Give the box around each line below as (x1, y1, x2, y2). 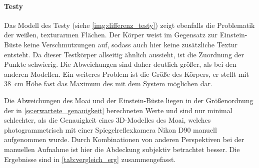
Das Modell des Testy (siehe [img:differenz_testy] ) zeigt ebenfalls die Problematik (4, 19, 255, 30)
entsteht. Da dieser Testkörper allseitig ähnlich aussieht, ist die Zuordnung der (4, 49, 244, 59)
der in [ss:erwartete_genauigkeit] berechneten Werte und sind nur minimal (4, 105, 232, 115)
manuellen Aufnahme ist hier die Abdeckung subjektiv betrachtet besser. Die (4, 144, 240, 154)
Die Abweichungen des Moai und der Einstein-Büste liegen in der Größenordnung (4, 95, 253, 105)
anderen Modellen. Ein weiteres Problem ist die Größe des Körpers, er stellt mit (4, 68, 249, 79)
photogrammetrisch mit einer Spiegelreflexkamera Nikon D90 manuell (4, 124, 217, 135)
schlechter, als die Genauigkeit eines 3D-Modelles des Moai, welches (4, 115, 211, 125)
